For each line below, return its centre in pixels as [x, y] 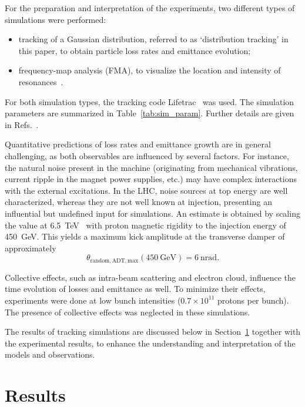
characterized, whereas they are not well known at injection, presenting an [138, 202]
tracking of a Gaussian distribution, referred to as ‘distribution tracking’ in [153, 39]
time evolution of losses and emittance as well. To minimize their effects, [135, 289]
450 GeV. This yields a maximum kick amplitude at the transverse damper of [145, 236]
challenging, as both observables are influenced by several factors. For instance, [147, 155]
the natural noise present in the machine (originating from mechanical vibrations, [151, 167]
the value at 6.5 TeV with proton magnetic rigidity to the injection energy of [145, 225]
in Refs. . [22, 124]
